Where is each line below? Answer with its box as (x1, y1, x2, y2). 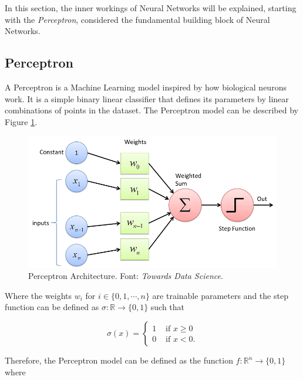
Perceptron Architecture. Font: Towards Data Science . (28, 270, 223, 282)
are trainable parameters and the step (152, 289, 288, 301)
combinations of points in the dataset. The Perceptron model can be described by (5, 104, 298, 116)
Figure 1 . (5, 115, 38, 127)
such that (150, 301, 185, 313)
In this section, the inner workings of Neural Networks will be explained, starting (5, 2, 297, 14)
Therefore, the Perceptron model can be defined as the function (5, 354, 233, 366)
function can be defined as (5, 301, 99, 313)
